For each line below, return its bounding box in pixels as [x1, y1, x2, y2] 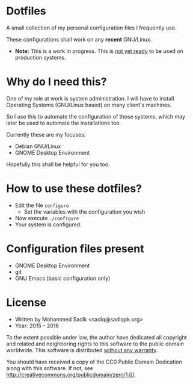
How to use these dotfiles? [6, 182, 142, 196]
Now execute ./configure [14, 214, 79, 221]
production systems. [14, 54, 66, 61]
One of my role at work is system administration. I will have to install [6, 94, 174, 102]
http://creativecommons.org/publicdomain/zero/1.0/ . [6, 371, 136, 378]
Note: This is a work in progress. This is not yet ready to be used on [14, 47, 183, 55]
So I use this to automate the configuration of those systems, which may [6, 113, 185, 120]
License [6, 296, 47, 309]
